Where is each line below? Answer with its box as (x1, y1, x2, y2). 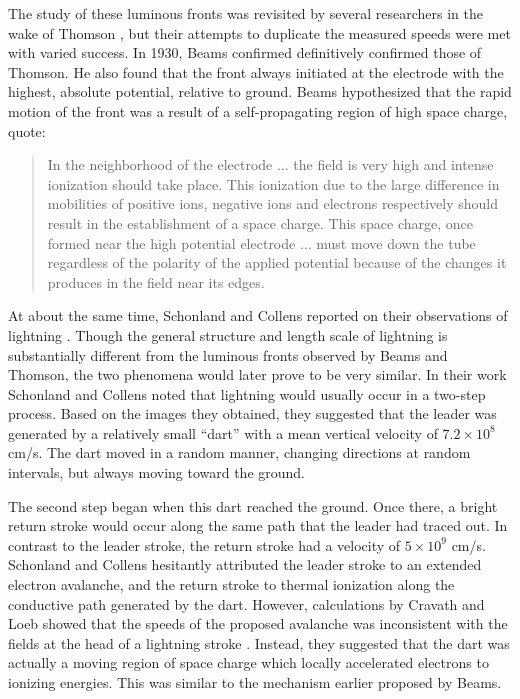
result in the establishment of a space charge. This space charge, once (47, 212, 473, 233)
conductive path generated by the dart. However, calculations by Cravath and (8, 593, 485, 614)
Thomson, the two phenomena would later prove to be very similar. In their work (8, 364, 507, 385)
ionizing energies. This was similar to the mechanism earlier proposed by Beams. (8, 672, 502, 692)
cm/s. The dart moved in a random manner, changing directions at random (8, 442, 471, 463)
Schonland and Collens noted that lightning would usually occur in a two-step (8, 383, 486, 404)
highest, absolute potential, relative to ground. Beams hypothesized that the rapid (8, 81, 512, 102)
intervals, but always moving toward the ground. (8, 462, 306, 483)
